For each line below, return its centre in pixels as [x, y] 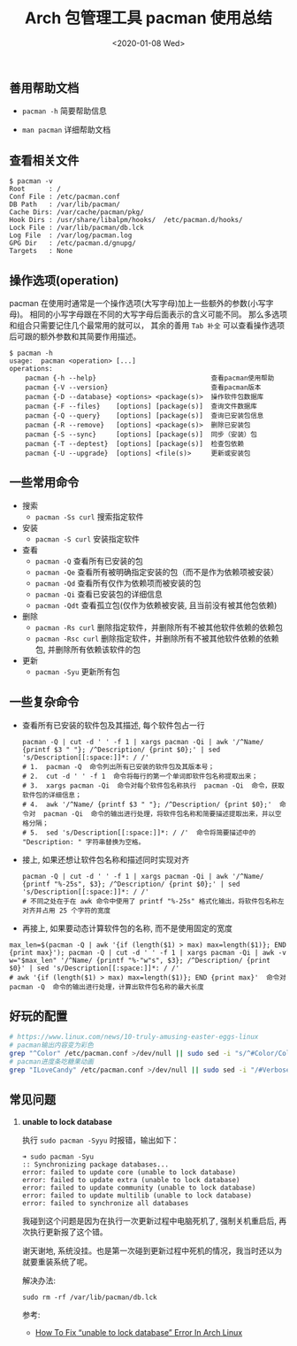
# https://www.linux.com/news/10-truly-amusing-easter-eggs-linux [134, 1037]
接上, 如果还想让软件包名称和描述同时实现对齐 [106, 859]
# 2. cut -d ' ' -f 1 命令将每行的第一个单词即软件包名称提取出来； [140, 776]
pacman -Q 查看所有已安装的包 [89, 561]
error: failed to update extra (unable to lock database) [131, 1180]
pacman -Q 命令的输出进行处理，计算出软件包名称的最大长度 [107, 987]
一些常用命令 [44, 483]
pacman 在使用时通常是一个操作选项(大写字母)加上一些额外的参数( [130, 303]
